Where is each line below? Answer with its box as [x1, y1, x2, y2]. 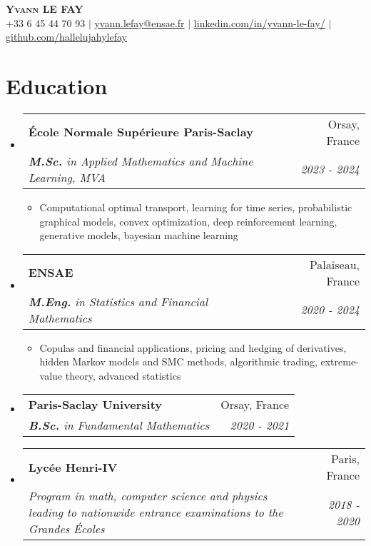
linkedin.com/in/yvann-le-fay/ [193, 15, 325, 30]
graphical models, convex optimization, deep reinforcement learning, [39, 213, 337, 228]
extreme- [320, 354, 359, 369]
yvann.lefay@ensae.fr [94, 15, 185, 30]
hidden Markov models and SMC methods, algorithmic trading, [39, 354, 317, 369]
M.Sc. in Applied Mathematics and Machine [28, 152, 253, 169]
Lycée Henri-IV [28, 458, 118, 475]
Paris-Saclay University [28, 396, 163, 413]
